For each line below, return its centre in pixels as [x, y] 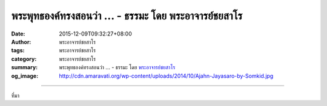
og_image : [25, 76]
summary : [25, 67]
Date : [18, 34]
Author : [21, 42]
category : [24, 59]
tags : [18, 51]
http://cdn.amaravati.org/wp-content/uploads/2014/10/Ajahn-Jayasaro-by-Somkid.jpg [166, 76]
